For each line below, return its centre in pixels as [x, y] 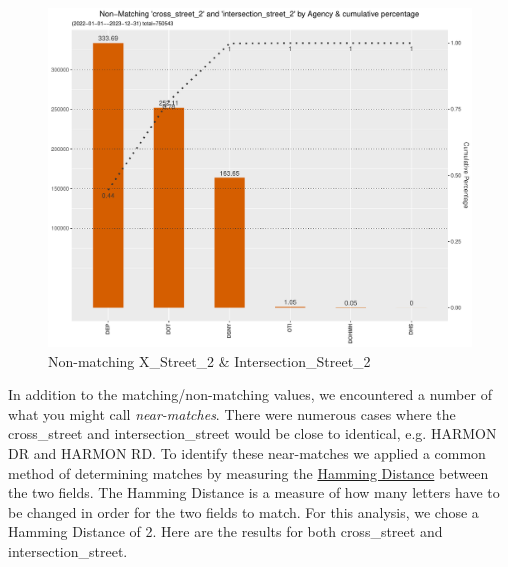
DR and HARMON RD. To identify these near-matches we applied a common [247, 453]
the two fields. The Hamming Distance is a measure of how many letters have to [254, 492]
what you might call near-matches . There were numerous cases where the [232, 413]
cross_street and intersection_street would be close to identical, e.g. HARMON [252, 433]
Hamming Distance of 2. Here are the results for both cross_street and [225, 531]
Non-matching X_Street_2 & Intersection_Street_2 [209, 360]
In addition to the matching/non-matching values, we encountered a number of [250, 394]
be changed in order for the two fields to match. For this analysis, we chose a [243, 511]
